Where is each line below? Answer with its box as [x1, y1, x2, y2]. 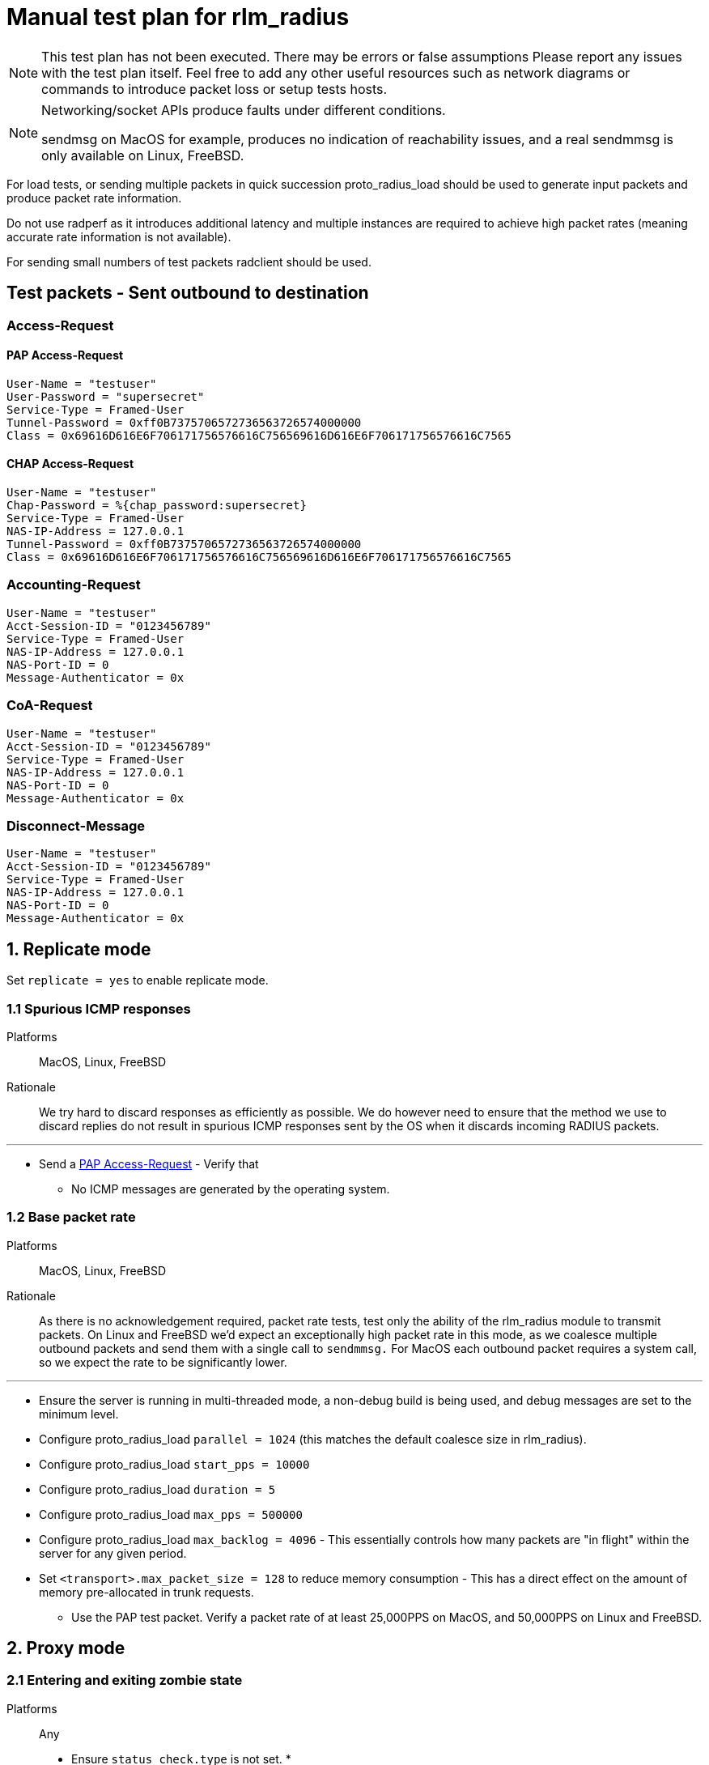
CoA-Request [6, 697, 93, 714]
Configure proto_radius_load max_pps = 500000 [39, 1507, 303, 1521]
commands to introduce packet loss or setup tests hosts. [41, 80, 388, 97]
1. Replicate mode [6, 938, 151, 959]
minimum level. [39, 1406, 119, 1421]
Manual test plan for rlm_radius [6, 3, 350, 31]
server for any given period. [39, 1546, 187, 1560]
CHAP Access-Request [6, 457, 134, 471]
